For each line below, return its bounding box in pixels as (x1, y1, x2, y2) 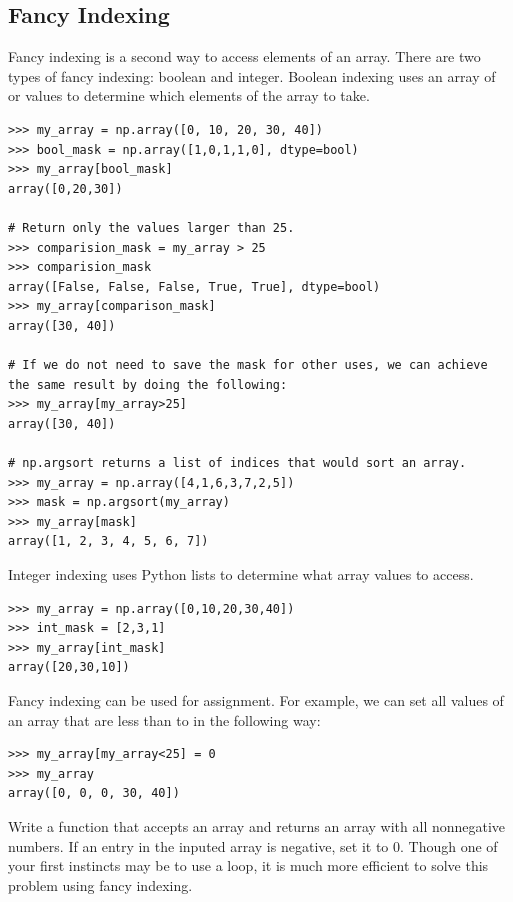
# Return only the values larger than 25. (8, 220, 295, 235)
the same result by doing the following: (8, 377, 288, 392)
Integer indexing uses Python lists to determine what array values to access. (8, 564, 474, 585)
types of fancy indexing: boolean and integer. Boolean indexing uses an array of (8, 65, 496, 86)
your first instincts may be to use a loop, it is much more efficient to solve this (8, 855, 489, 876)
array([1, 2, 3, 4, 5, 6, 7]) (8, 534, 209, 549)
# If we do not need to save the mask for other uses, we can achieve (8, 358, 488, 373)
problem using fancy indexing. (8, 874, 193, 895)
